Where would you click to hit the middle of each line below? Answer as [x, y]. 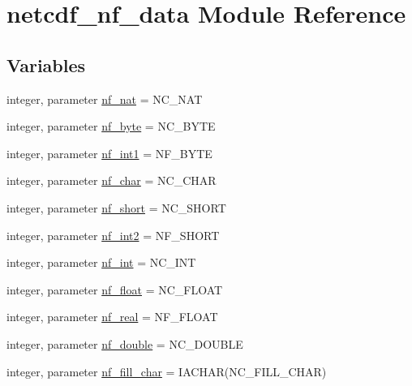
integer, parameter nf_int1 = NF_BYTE [109, 153]
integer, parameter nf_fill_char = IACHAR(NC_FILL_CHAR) [167, 371]
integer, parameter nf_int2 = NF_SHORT [113, 235]
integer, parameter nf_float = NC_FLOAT [115, 289]
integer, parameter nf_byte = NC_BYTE [111, 126]
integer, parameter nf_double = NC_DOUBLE [125, 343]
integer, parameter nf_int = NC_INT [101, 262]
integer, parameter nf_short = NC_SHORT [116, 207]
